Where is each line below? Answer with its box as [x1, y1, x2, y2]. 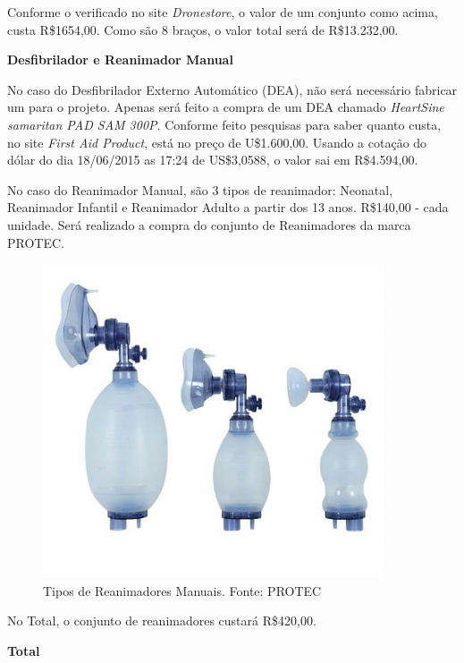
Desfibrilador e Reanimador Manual [7, 50, 233, 69]
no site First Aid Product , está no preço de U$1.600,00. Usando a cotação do [7, 132, 427, 151]
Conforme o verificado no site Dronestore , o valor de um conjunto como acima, [7, 3, 438, 21]
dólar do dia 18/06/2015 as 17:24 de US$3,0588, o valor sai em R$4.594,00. [7, 150, 418, 169]
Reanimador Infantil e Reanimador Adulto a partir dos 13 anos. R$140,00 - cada [7, 198, 449, 217]
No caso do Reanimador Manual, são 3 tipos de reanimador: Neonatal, [7, 180, 393, 199]
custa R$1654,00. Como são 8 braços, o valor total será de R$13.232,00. [7, 20, 399, 38]
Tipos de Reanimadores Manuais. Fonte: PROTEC [43, 581, 322, 599]
